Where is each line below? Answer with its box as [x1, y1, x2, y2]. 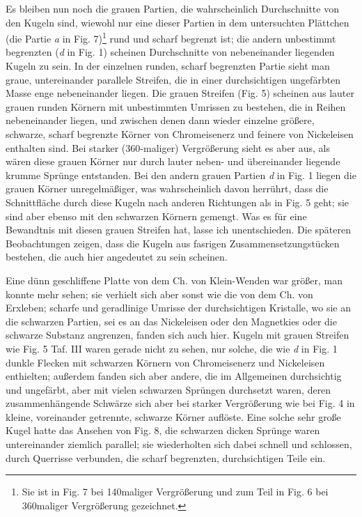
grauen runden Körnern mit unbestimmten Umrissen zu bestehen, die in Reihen [6, 99, 346, 114]
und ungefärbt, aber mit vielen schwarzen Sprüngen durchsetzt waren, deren [6, 382, 331, 396]
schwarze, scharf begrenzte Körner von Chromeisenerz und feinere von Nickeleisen [6, 127, 354, 141]
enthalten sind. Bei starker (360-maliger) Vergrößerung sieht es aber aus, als [6, 140, 331, 155]
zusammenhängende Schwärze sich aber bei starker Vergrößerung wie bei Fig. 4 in [6, 396, 355, 410]
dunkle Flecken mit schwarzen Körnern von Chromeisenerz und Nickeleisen [6, 355, 325, 369]
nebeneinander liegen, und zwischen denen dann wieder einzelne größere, [6, 113, 315, 128]
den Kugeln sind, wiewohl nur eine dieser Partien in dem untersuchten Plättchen [6, 15, 349, 29]
